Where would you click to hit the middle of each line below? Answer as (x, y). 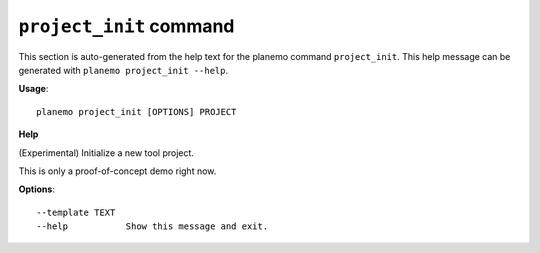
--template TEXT (76, 212)
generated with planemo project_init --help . (123, 70)
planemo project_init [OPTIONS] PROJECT (136, 111)
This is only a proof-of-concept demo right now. (117, 171)
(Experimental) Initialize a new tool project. (106, 152)
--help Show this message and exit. (152, 226)
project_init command (126, 26)
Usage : (33, 89)
